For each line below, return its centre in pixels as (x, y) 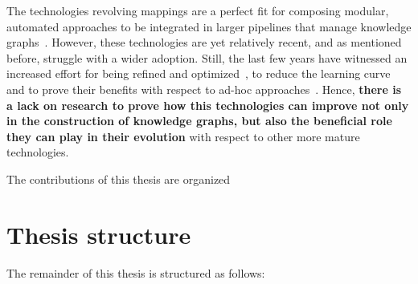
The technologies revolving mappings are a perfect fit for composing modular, (198, 10)
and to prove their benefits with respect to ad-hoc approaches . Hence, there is (204, 89)
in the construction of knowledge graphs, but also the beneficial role (199, 121)
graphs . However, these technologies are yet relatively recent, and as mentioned (204, 42)
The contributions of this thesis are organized (119, 179)
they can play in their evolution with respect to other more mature (183, 136)
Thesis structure (99, 234)
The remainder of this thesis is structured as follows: (136, 272)
